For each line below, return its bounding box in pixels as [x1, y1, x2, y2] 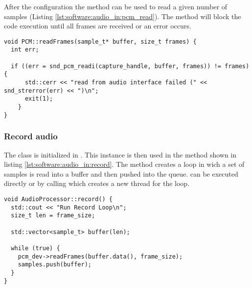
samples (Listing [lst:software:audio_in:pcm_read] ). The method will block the [4, 11, 241, 21]
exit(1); [24, 95, 53, 103]
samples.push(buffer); [18, 261, 92, 268]
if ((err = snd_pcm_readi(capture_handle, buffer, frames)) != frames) [11, 62, 250, 70]
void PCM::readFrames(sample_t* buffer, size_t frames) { [4, 38, 197, 45]
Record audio [4, 130, 58, 142]
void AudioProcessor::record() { [4, 195, 113, 203]
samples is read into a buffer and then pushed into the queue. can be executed [4, 168, 238, 179]
